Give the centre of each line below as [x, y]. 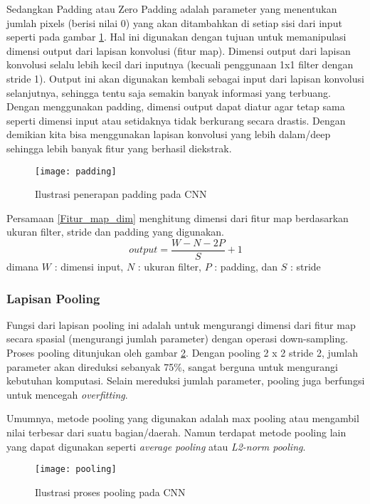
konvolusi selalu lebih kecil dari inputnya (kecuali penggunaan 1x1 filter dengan [180, 64]
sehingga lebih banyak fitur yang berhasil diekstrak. [119, 148]
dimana [23, 267]
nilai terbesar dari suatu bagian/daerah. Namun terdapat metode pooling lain [176, 432]
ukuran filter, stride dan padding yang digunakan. [115, 232]
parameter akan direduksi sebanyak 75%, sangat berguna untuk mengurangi [172, 366]
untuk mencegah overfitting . [67, 394]
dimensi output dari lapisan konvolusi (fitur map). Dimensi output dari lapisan [179, 50]
